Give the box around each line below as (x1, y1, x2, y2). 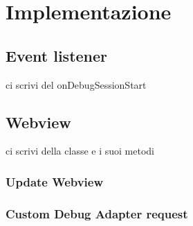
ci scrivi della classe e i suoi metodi (6, 144, 154, 158)
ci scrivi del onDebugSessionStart (6, 77, 147, 92)
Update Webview (6, 173, 104, 190)
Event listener (6, 44, 108, 66)
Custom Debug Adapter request (6, 205, 188, 222)
